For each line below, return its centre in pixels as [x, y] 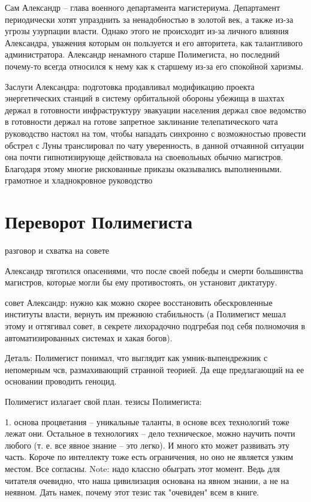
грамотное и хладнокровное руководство [79, 180]
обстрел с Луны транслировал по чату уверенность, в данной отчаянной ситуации [155, 145]
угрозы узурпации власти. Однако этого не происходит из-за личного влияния [147, 31]
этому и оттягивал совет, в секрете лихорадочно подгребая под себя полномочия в [155, 326]
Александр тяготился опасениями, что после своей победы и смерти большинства [154, 270]
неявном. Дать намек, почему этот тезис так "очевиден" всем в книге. [132, 492]
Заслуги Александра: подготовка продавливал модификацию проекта [130, 86]
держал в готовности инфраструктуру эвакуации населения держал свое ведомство [155, 109]
